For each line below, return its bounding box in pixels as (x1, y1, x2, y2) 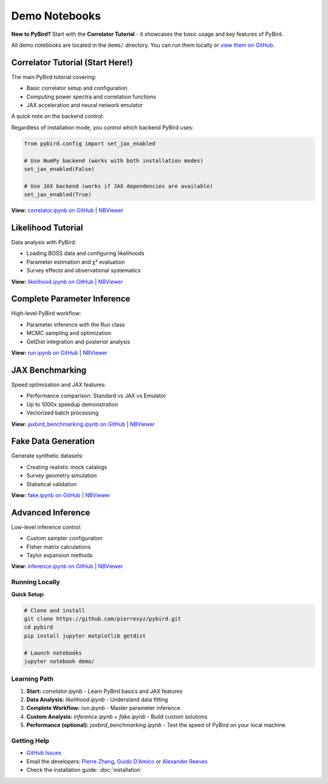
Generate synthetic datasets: (11, 452, 84, 459)
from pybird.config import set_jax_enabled (24, 140, 156, 147)
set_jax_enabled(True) (24, 191, 92, 198)
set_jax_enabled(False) (24, 165, 95, 173)
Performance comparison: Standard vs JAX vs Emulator (26, 392, 166, 399)
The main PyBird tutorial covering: (11, 73, 97, 80)
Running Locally (11, 578, 60, 586)
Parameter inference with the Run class (26, 321, 125, 328)
